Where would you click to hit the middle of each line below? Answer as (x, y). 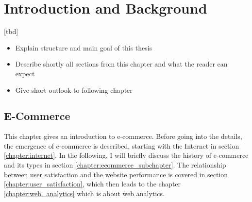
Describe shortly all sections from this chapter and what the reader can (121, 64)
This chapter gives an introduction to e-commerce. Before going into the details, (123, 136)
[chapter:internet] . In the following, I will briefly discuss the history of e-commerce (126, 155)
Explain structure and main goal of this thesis (84, 47)
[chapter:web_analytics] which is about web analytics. (84, 193)
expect (25, 73)
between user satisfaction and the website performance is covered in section (116, 174)
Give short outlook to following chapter (74, 90)
